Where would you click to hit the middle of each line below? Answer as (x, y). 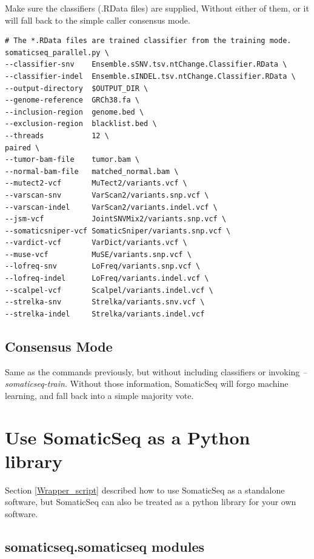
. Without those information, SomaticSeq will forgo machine (176, 383)
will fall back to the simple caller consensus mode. (98, 20)
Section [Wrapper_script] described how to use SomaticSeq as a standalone (145, 490)
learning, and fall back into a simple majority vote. (99, 395)
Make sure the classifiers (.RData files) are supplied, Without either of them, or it (157, 8)
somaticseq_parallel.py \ (57, 52)
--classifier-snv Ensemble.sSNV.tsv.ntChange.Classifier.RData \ (146, 65)
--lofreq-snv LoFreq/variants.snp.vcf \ (103, 266)
